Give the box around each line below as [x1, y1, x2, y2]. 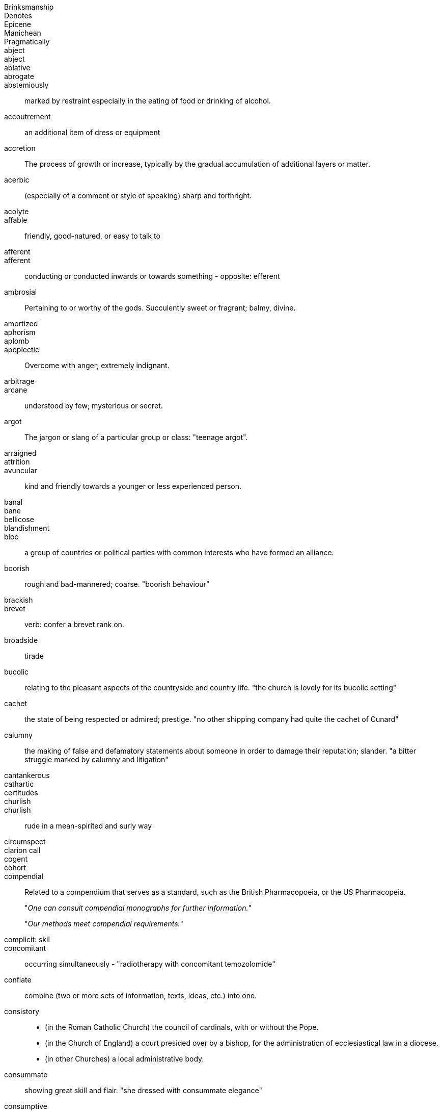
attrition [4, 457, 30, 466]
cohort [4, 863, 26, 872]
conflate [4, 975, 32, 984]
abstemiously [4, 81, 49, 89]
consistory [4, 1007, 40, 1016]
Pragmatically [4, 37, 50, 46]
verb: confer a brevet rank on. [24, 620, 124, 629]
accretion [4, 144, 36, 152]
